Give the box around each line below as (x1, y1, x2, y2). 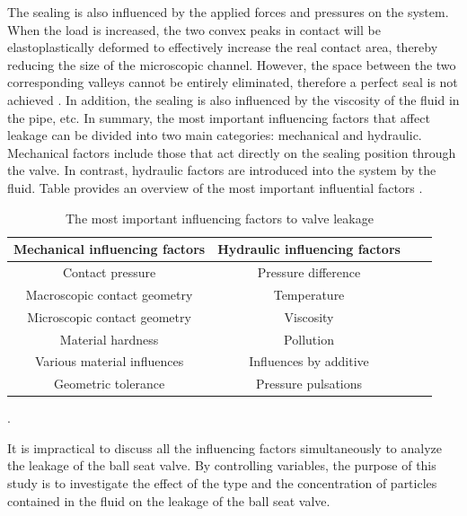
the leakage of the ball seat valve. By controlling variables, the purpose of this (7, 456, 436, 475)
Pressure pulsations (256, 374, 363, 393)
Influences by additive (249, 352, 369, 371)
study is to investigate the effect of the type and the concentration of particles (7, 474, 437, 493)
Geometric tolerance (54, 374, 165, 393)
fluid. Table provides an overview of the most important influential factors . (7, 178, 423, 197)
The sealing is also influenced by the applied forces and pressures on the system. (7, 3, 449, 21)
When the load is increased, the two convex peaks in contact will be (7, 20, 381, 39)
